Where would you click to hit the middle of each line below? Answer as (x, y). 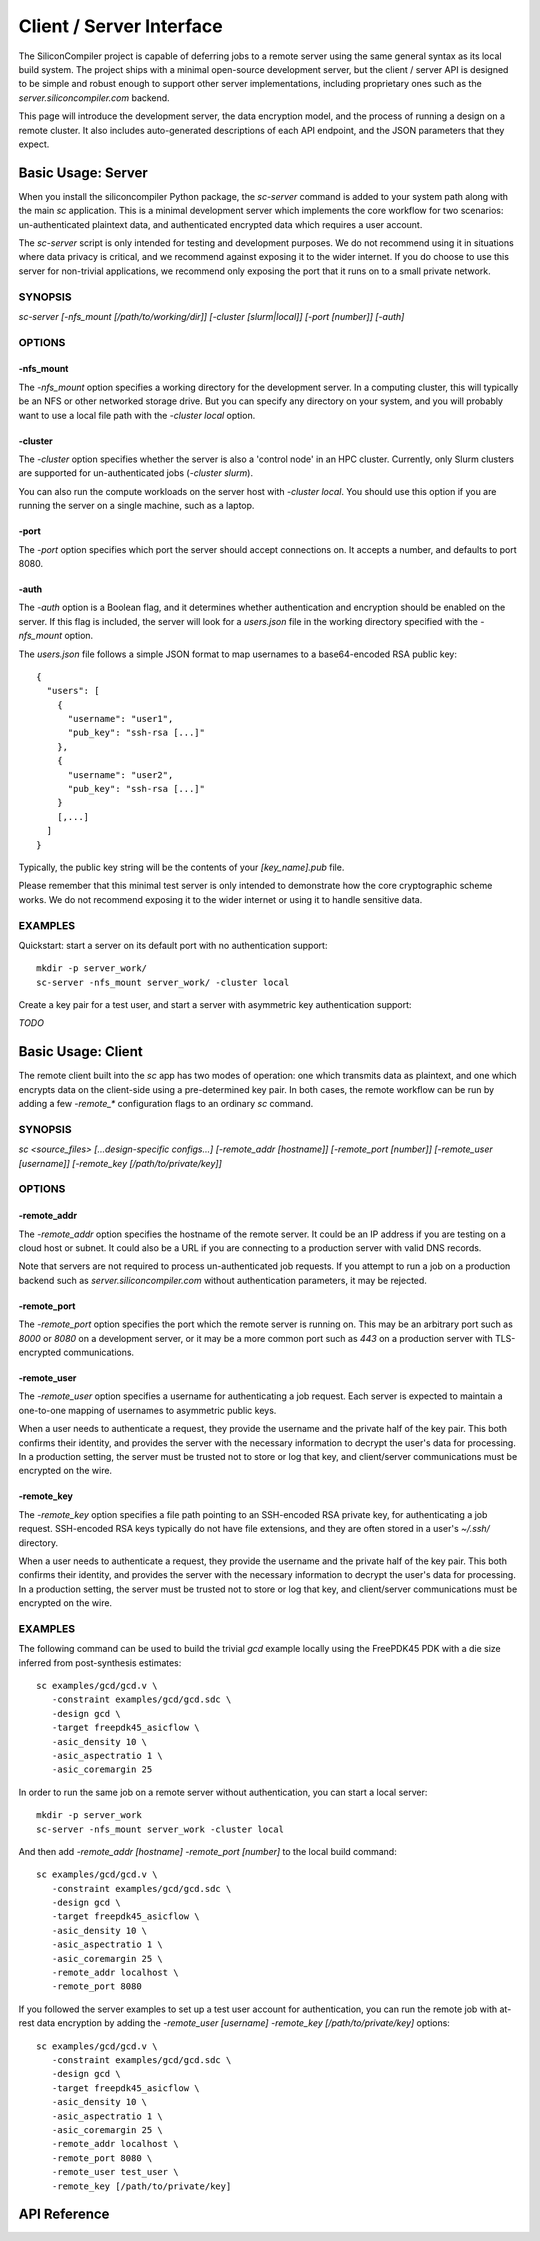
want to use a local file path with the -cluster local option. (137, 415)
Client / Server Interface (121, 26)
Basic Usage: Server (83, 172)
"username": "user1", (120, 719)
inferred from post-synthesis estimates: (100, 1662)
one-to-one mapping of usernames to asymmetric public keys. (147, 1410)
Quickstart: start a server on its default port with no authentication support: (173, 945)
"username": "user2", (120, 774)
